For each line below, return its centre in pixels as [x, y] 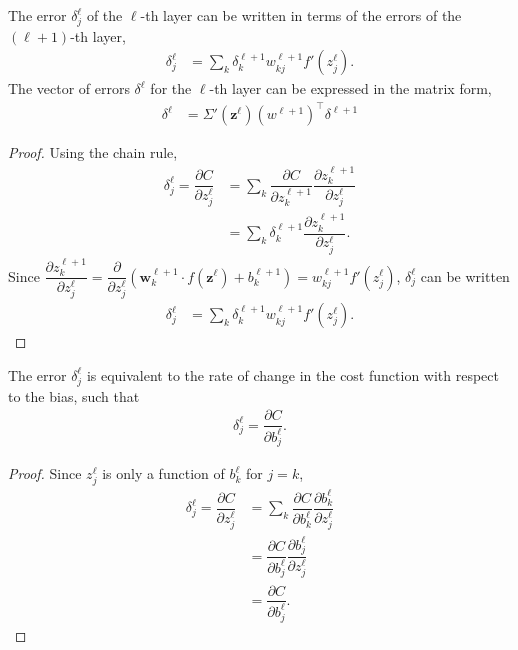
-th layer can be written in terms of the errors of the [301, 15]
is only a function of [163, 473]
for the [171, 88]
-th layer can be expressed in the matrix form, [350, 88]
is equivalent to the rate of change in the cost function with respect [292, 374]
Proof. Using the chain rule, [93, 152]
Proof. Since [45, 473]
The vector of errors [69, 88]
